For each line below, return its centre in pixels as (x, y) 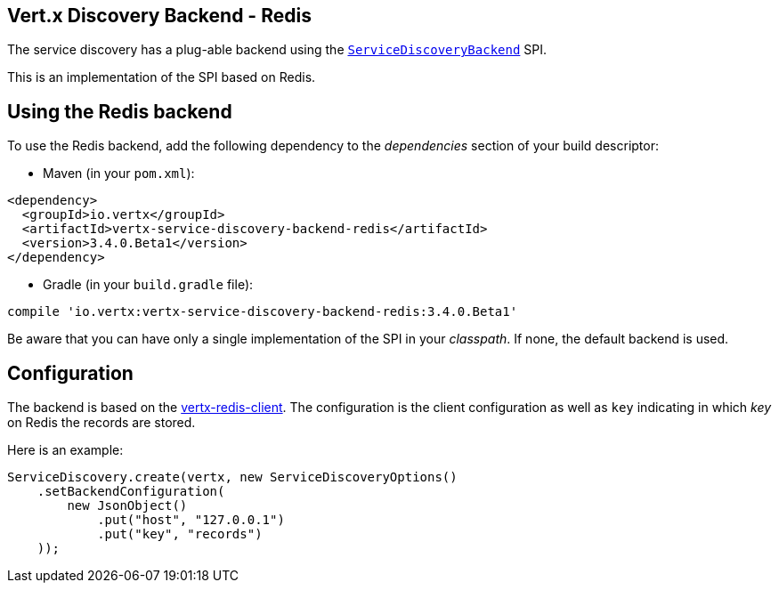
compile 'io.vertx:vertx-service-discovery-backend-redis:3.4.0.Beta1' (263, 312)
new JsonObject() (127, 506)
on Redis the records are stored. (101, 423)
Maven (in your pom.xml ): (119, 174)
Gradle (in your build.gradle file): (148, 285)
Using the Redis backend (120, 111)
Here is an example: (65, 450)
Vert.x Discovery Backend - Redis (159, 16)
